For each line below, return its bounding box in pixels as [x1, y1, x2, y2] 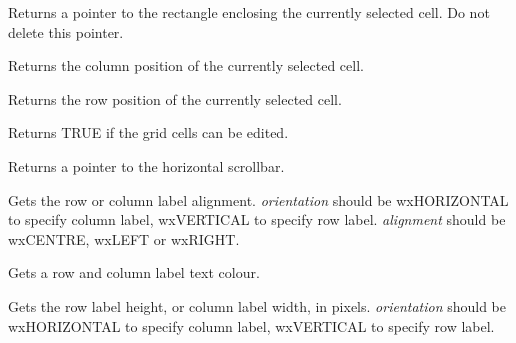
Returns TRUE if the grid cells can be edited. [8, 122, 289, 143]
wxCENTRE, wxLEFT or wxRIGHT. [8, 228, 240, 249]
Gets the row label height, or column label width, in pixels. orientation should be [8, 295, 507, 316]
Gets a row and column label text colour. [8, 262, 260, 283]
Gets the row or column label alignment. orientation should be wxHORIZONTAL [8, 189, 509, 210]
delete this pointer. [8, 21, 124, 42]
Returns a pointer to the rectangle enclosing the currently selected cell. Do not [8, 2, 490, 22]
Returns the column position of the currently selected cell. [8, 55, 364, 76]
